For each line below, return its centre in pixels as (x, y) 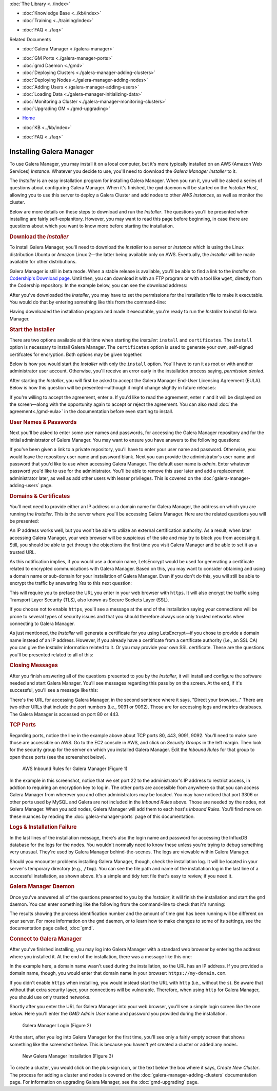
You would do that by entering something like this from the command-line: (88, 302)
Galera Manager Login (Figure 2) (57, 1025)
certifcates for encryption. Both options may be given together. (76, 354)
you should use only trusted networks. (50, 997)
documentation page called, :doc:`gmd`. (52, 928)
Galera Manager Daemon (42, 886)
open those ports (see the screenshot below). (58, 757)
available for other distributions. (43, 262)
